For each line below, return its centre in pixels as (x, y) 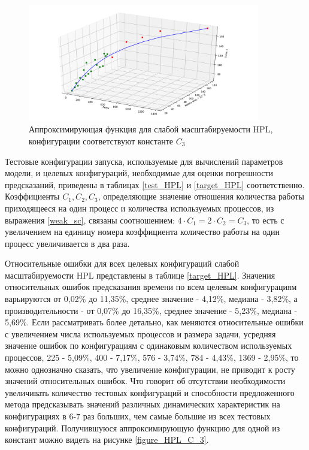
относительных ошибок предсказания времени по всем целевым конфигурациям (151, 287)
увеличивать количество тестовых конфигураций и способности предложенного (150, 392)
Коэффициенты (32, 196)
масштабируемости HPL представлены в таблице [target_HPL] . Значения (140, 275)
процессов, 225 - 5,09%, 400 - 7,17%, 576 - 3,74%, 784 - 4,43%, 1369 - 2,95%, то (152, 357)
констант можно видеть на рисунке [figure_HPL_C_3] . (107, 440)
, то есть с (266, 220)
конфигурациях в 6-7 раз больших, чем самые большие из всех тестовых (138, 416)
